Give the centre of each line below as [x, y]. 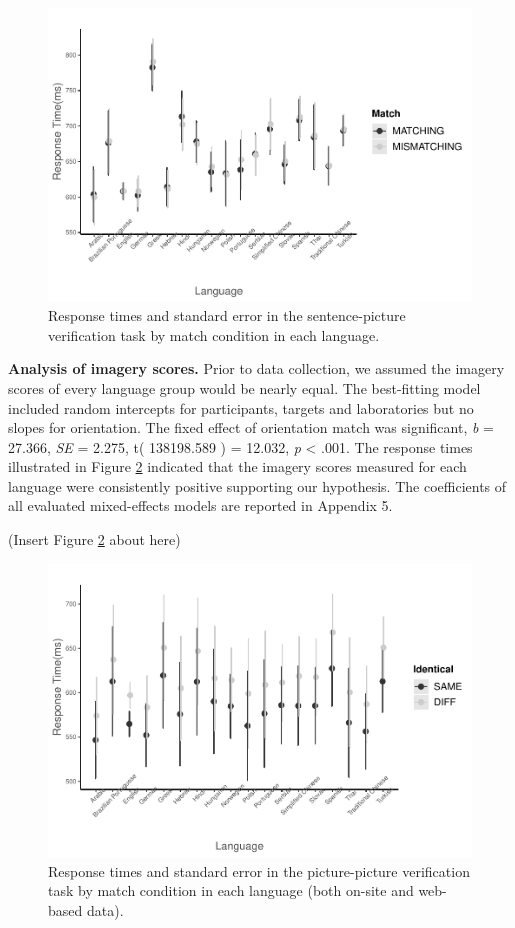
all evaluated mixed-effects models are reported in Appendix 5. [200, 505]
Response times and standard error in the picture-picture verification [259, 870]
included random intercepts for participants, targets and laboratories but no [241, 407]
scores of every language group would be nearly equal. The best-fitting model [244, 387]
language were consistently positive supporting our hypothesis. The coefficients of [257, 485]
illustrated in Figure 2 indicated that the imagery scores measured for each [237, 466]
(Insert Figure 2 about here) [94, 539]
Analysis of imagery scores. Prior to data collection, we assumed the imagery [256, 368]
